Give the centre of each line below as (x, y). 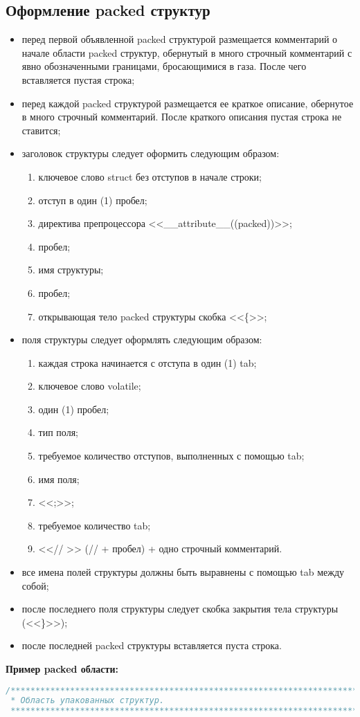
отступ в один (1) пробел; (93, 200)
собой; (35, 585)
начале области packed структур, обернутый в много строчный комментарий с (187, 52)
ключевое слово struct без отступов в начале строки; (150, 176)
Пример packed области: (62, 669)
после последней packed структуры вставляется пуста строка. (152, 645)
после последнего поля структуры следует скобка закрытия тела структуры (180, 609)
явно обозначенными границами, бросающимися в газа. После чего (164, 66)
